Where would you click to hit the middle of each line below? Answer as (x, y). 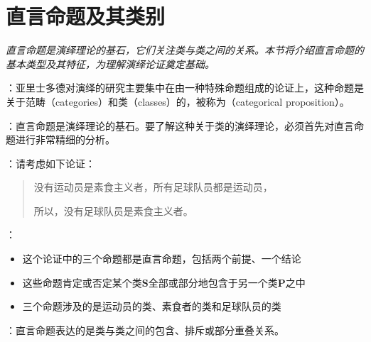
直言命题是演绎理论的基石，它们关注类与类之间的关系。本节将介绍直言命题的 (185, 50)
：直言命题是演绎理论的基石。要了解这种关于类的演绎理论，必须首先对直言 (180, 125)
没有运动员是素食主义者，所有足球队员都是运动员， (153, 187)
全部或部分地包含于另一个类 (213, 282)
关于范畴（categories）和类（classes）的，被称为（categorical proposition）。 (178, 101)
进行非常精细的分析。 (65, 139)
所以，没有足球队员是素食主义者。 (113, 210)
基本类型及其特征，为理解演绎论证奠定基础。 (110, 64)
